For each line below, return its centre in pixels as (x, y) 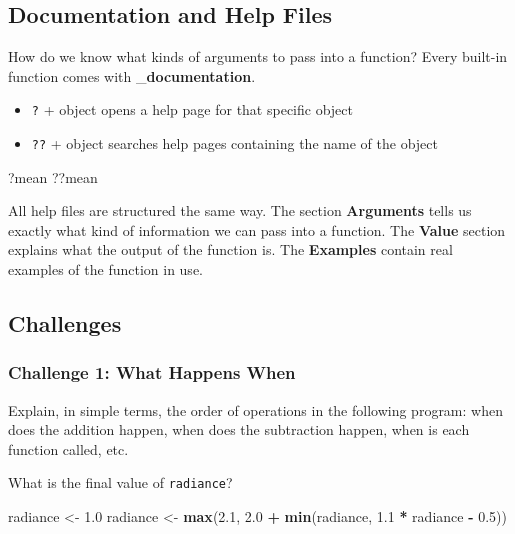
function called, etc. (68, 448)
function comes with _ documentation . (132, 75)
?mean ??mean (53, 176)
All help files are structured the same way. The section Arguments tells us (240, 210)
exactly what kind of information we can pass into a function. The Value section (257, 229)
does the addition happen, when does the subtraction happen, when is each (239, 429)
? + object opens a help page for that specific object (192, 109)
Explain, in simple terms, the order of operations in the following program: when (255, 409)
